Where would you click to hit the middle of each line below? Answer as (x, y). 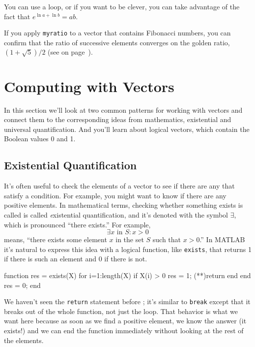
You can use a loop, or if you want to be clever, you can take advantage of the (122, 6)
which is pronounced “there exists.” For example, (77, 224)
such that (167, 239)
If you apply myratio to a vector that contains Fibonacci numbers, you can (117, 33)
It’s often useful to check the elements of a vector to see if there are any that (119, 186)
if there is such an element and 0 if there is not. (76, 259)
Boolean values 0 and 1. (40, 139)
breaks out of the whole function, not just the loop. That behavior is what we (121, 311)
